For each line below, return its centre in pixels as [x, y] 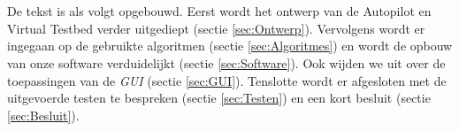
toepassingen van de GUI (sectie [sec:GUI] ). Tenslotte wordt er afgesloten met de [227, 80]
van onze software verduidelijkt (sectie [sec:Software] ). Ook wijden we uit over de [226, 62]
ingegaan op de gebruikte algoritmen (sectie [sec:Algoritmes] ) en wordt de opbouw [230, 46]
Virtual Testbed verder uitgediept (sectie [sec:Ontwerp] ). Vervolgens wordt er [216, 28]
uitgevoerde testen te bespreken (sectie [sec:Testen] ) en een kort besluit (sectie [219, 98]
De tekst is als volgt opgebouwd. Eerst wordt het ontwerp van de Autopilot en [219, 11]
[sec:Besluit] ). [43, 115]
